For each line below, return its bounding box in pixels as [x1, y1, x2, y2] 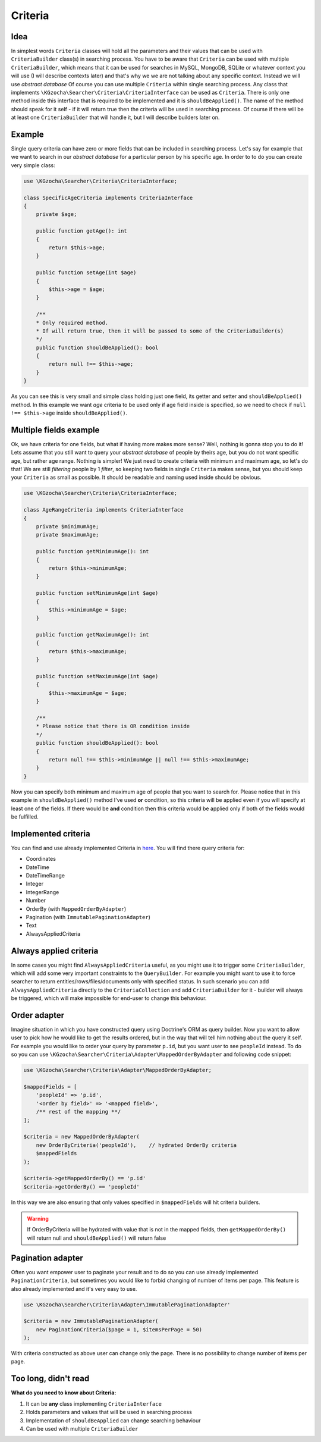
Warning [27, 1215, 49, 1222]
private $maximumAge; [36, 531, 99, 538]
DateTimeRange [26, 872, 65, 879]
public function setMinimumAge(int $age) [36, 590, 159, 597]
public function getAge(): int [36, 228, 127, 234]
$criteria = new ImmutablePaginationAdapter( [23, 1318, 159, 1325]
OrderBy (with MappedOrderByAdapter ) [26, 905, 127, 913]
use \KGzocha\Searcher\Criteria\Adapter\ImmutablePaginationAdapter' [23, 1301, 231, 1308]
